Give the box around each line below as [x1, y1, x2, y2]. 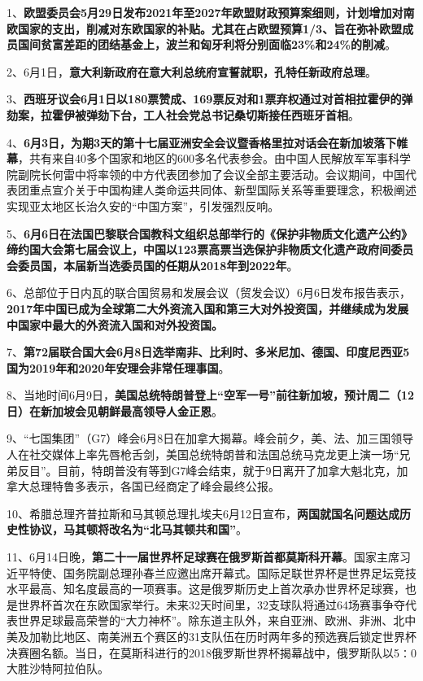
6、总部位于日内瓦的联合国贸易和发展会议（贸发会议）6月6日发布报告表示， [7, 284, 411, 301]
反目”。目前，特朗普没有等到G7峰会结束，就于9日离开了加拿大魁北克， [17, 461, 397, 478]
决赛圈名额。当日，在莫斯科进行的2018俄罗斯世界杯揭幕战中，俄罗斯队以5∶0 [7, 644, 416, 661]
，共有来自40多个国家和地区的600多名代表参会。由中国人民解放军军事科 [18, 150, 399, 167]
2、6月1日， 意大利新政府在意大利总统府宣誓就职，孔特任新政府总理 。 [7, 63, 377, 80]
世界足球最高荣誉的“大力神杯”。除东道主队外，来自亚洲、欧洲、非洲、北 [17, 612, 405, 629]
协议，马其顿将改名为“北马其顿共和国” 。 [28, 521, 247, 538]
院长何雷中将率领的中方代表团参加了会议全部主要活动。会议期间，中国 [28, 165, 405, 182]
